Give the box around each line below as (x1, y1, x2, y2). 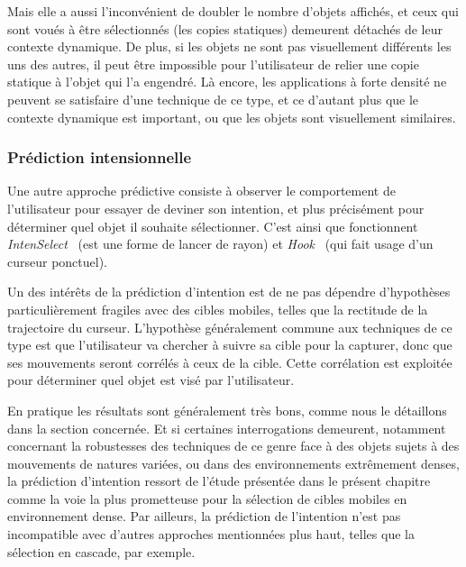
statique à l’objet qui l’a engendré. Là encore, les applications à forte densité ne (7, 72, 447, 91)
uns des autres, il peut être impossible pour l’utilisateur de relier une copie (7, 54, 419, 73)
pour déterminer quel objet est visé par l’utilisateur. (7, 370, 295, 389)
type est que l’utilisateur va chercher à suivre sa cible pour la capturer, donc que (7, 335, 452, 354)
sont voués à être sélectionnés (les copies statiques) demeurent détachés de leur (7, 19, 443, 38)
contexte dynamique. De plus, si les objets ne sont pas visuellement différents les (7, 37, 452, 56)
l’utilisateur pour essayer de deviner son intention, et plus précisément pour (7, 198, 425, 217)
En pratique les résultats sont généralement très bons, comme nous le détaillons (7, 400, 447, 419)
